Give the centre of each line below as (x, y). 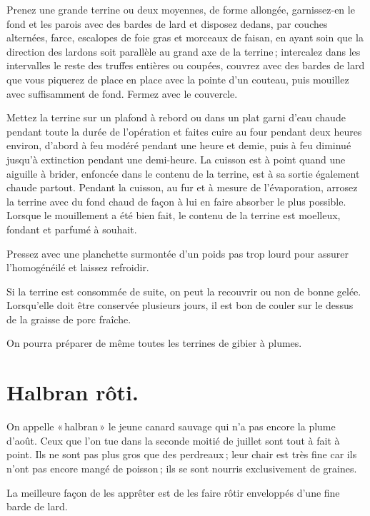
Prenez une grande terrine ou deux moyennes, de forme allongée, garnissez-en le (181, 9)
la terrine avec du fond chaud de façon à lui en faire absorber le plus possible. (176, 201)
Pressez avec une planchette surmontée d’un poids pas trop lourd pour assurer (177, 253)
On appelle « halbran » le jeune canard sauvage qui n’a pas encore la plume (171, 426)
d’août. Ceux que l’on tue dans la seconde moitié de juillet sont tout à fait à (173, 440)
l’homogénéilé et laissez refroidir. (78, 267)
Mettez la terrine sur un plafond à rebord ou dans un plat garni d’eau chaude (176, 117)
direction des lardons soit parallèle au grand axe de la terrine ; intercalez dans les (184, 51)
